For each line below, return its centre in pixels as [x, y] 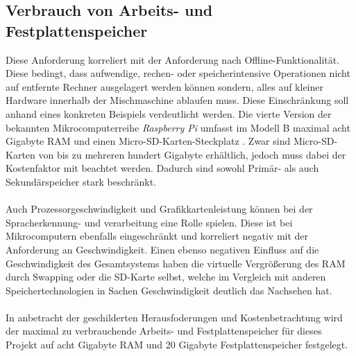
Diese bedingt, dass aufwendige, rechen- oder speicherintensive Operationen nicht [178, 73]
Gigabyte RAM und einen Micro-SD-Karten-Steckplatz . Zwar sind [148, 141]
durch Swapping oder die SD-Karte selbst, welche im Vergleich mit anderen [166, 277]
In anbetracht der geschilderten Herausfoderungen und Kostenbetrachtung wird [174, 317]
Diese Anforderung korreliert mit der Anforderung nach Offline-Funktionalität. [173, 59]
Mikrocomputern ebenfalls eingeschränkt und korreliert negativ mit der [157, 236]
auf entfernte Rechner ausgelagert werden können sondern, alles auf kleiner [164, 86]
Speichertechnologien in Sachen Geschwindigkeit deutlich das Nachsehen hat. [169, 290]
